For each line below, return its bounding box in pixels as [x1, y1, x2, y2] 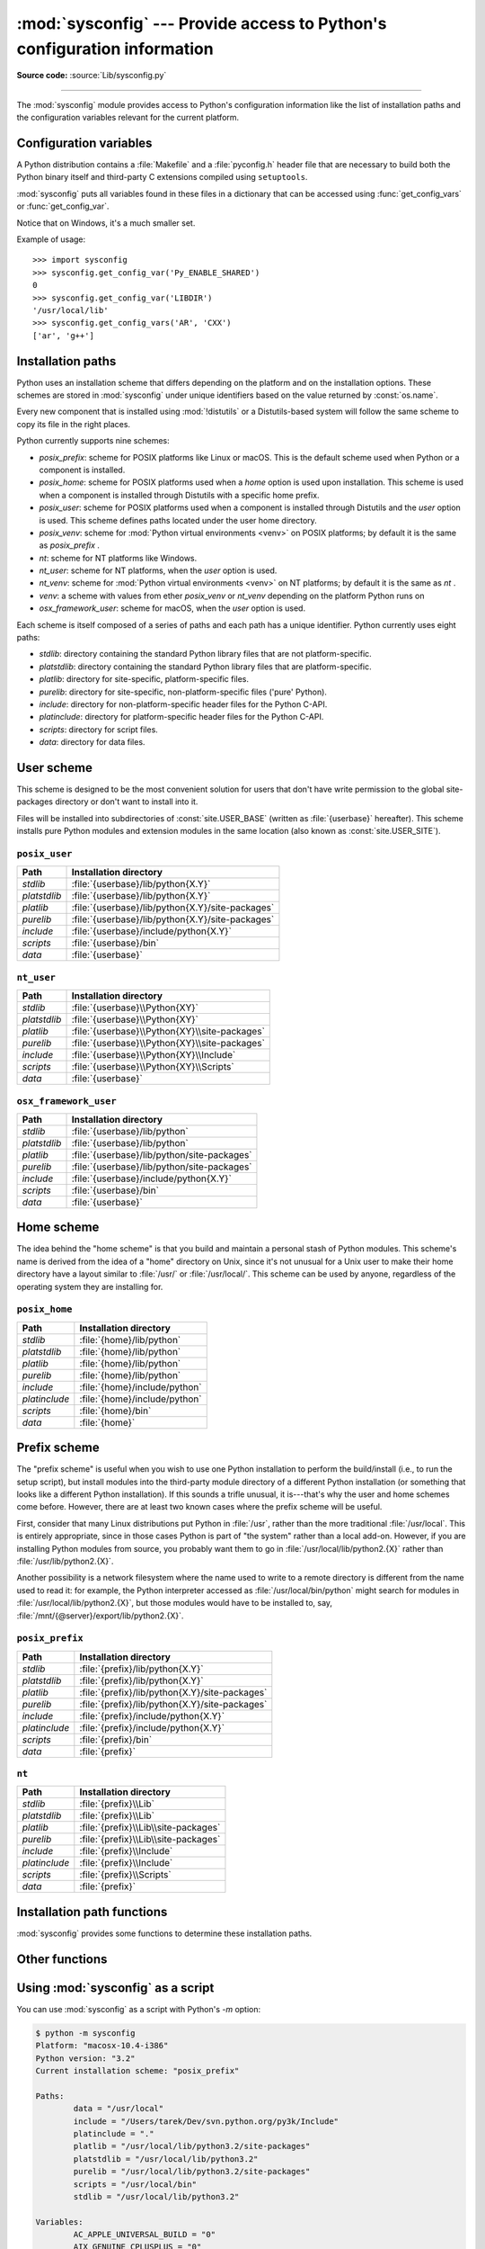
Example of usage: [16, 234, 86, 245]
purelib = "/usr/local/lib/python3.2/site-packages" [73, 2166, 311, 2177]
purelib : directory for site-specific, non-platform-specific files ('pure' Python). [39, 686, 328, 697]
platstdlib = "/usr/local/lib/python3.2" [73, 2154, 259, 2164]
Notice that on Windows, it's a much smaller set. [16, 217, 196, 228]
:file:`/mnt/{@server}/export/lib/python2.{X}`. [16, 1610, 184, 1621]
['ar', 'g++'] [32, 330, 94, 341]
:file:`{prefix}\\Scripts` [79, 1868, 172, 1881]
